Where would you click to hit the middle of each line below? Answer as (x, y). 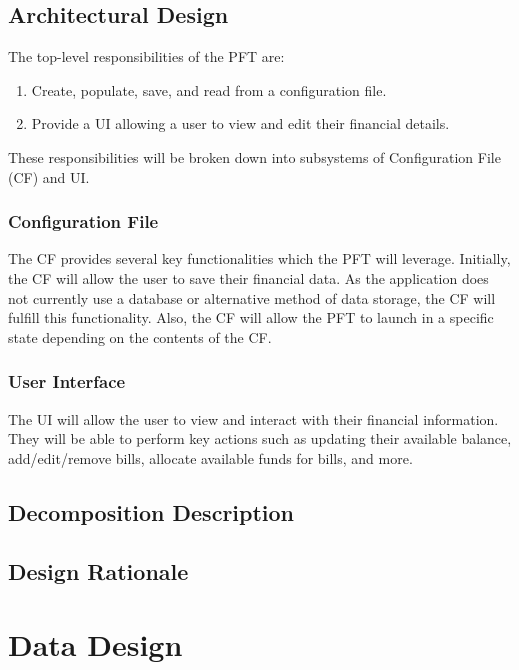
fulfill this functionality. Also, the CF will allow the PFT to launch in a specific (251, 317)
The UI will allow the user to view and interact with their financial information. (253, 418)
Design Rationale (98, 570)
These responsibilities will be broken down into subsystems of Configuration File (254, 156)
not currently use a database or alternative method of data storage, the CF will (252, 297)
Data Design (95, 644)
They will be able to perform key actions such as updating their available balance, (260, 438)
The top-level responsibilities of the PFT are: (146, 56)
